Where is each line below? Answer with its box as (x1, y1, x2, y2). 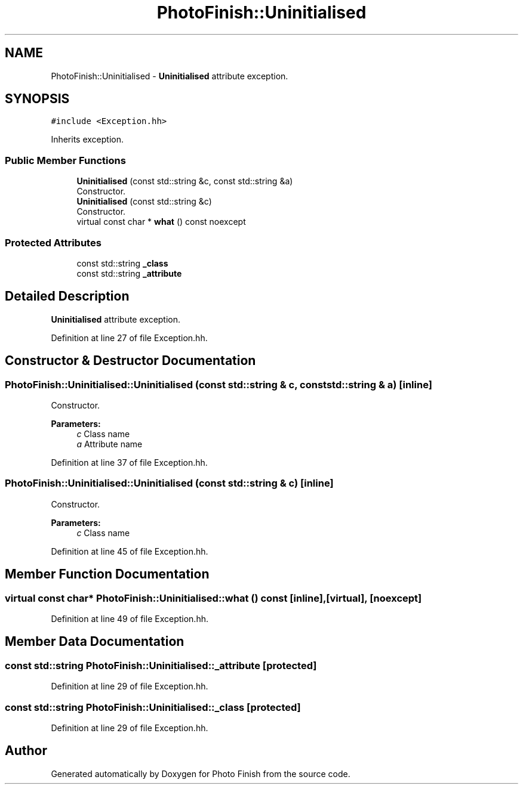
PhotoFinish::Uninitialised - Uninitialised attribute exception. (51, 70, 288, 81)
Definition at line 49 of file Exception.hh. (51, 613, 208, 624)
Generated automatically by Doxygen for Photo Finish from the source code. (51, 768, 350, 779)
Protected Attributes (5, 236, 101, 249)
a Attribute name (76, 439, 143, 449)
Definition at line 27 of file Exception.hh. (51, 332, 208, 343)
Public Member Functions (5, 154, 126, 166)
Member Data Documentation (5, 634, 184, 649)
